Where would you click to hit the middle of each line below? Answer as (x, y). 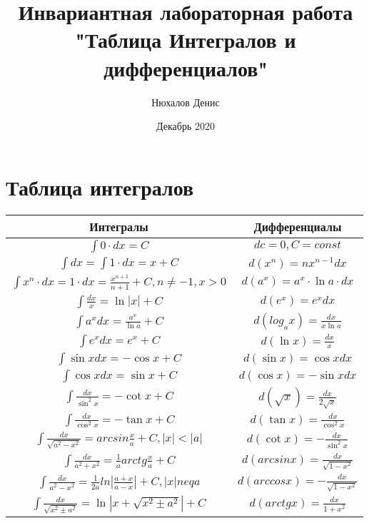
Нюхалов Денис (186, 102)
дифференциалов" (186, 67)
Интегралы (119, 226)
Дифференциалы (298, 226)
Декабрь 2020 (186, 126)
